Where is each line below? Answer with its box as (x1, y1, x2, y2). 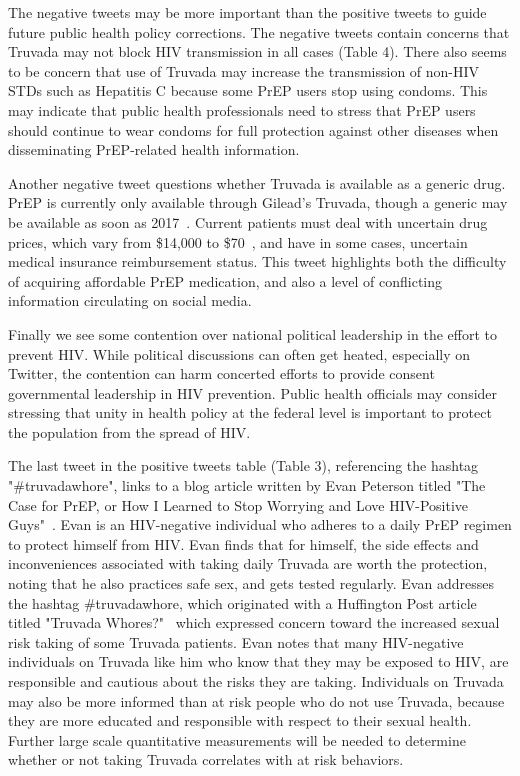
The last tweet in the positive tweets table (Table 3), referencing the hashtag (8, 455, 479, 476)
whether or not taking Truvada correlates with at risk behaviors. (8, 749, 404, 770)
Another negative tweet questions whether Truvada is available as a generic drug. (8, 172, 506, 193)
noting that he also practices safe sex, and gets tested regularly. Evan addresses (8, 573, 494, 594)
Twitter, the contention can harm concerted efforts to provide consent (8, 363, 435, 384)
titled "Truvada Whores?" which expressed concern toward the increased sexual (8, 612, 500, 633)
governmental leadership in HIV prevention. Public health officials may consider (8, 382, 498, 403)
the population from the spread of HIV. (8, 421, 251, 442)
